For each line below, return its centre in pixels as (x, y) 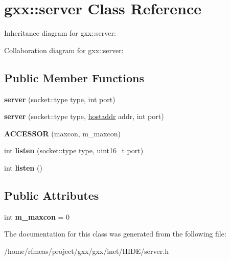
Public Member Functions (74, 77)
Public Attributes (52, 195)
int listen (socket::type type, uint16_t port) (74, 150)
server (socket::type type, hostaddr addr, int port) (84, 116)
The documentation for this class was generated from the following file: (115, 234)
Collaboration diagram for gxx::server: (64, 50)
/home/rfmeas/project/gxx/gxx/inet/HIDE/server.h (86, 251)
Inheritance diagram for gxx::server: (60, 33)
